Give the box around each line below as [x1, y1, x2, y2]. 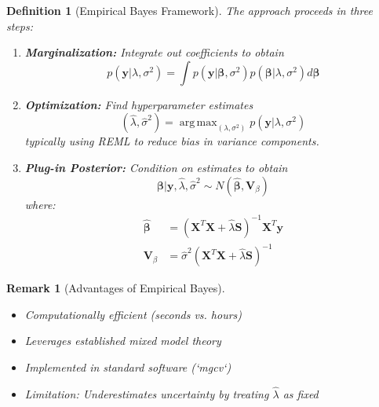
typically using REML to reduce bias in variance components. [24, 133, 319, 149]
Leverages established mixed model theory [24, 332, 221, 349]
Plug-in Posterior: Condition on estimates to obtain [24, 159, 288, 175]
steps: [6, 17, 33, 34]
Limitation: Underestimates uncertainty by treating [24, 385, 269, 401]
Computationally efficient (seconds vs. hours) [24, 306, 242, 322]
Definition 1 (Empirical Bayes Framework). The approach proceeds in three [6, 2, 373, 18]
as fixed [282, 385, 319, 401]
